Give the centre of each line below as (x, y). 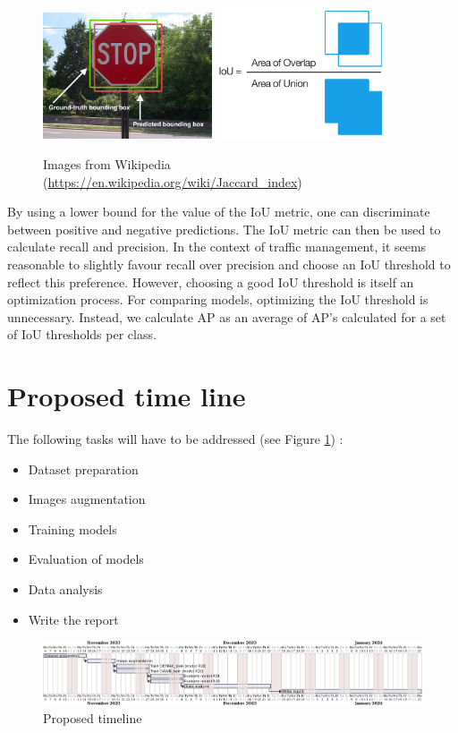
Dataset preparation (83, 469)
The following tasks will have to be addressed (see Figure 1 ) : (175, 439)
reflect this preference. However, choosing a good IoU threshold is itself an (211, 281)
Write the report (73, 619)
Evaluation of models (86, 559)
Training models (72, 528)
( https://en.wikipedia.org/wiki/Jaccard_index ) (173, 181)
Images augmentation (87, 499)
